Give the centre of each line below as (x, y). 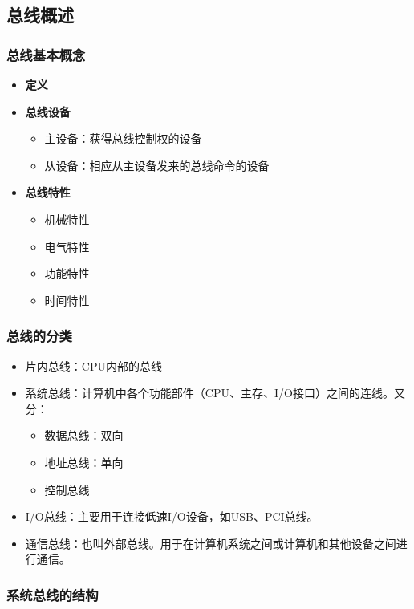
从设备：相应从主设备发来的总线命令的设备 (157, 165)
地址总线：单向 (84, 462)
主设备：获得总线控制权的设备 (123, 138)
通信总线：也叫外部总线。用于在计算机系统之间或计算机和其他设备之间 (211, 543)
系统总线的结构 (53, 594)
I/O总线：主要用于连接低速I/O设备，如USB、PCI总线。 (172, 516)
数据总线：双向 (84, 435)
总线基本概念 (46, 54)
